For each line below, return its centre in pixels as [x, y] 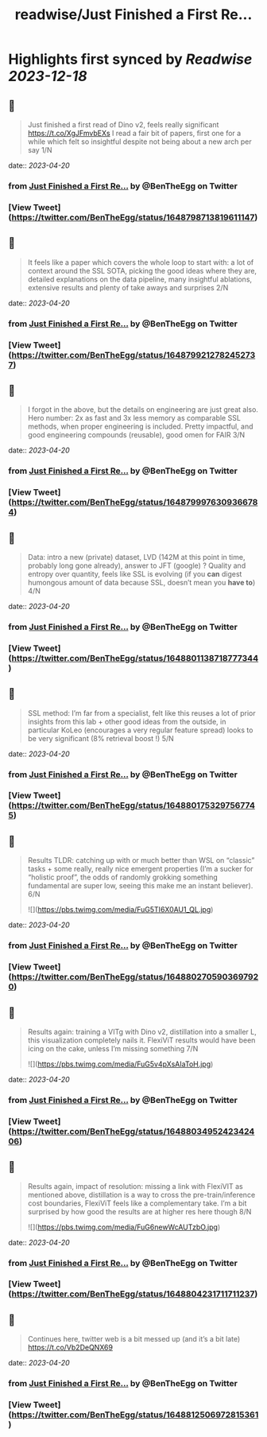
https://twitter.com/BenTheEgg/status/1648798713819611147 [133, 217]
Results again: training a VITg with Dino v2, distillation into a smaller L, [142, 1031]
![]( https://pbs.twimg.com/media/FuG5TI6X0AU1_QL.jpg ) [120, 910]
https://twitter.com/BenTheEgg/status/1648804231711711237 [133, 1294]
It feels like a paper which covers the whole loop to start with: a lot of [141, 262]
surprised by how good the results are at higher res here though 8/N [139, 1211]
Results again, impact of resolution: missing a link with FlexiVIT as [135, 1186]
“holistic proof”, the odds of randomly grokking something [123, 877]
